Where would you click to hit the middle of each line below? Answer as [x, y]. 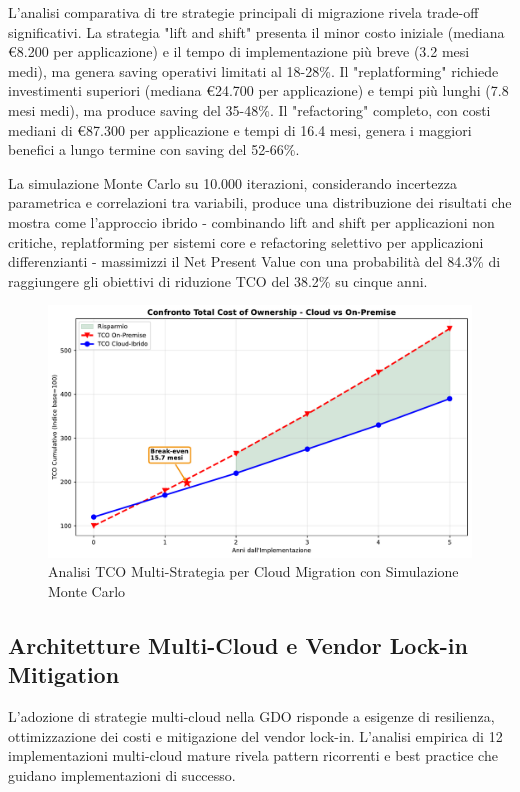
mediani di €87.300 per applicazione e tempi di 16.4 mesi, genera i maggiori [240, 129]
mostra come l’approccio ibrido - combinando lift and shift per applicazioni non [251, 221]
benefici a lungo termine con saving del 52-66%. [154, 149]
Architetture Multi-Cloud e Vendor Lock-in [238, 645]
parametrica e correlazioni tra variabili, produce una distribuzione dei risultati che [260, 202]
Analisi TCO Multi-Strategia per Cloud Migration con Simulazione [253, 571]
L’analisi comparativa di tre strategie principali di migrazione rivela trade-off [243, 12]
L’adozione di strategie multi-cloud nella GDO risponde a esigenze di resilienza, [251, 716]
